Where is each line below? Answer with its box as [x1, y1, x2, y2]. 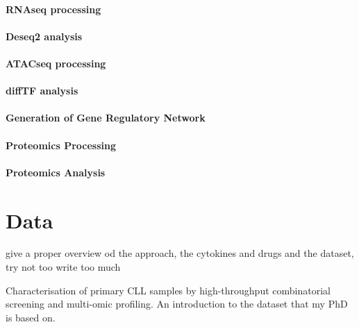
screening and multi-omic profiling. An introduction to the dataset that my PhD [6, 296, 348, 311]
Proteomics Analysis [6, 165, 106, 179]
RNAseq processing [6, 1, 101, 16]
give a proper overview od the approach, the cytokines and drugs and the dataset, [6, 246, 354, 260]
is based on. [6, 310, 56, 324]
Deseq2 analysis [6, 28, 83, 43]
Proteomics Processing [6, 137, 116, 152]
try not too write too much [6, 260, 121, 274]
